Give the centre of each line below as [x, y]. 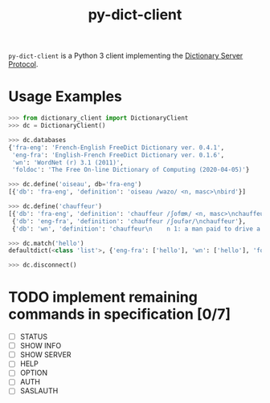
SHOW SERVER [45, 355]
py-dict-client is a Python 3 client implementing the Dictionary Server [126, 56]
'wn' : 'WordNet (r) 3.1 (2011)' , [68, 162]
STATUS [34, 337]
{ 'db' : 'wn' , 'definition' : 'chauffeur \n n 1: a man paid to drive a [136, 229]
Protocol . [23, 64]
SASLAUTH [39, 391]
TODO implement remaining [103, 297]
